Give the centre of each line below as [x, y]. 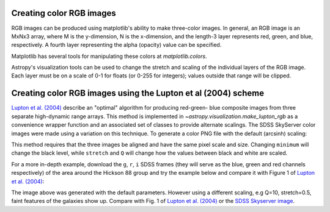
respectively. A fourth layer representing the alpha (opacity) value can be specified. [116, 45]
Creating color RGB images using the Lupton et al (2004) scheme [138, 94]
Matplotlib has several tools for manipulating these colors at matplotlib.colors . [109, 56]
